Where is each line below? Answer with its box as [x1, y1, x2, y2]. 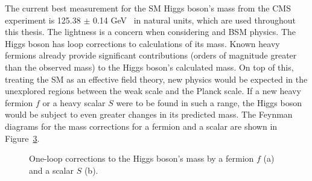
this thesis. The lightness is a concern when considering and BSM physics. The [5, 25, 296, 38]
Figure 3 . [5, 132, 40, 144]
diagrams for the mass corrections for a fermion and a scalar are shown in [5, 119, 278, 132]
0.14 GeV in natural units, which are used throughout [92, 13, 296, 26]
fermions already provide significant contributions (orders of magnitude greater [5, 49, 297, 62]
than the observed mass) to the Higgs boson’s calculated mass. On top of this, [5, 60, 294, 73]
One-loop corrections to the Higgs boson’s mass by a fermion [29, 152, 254, 165]
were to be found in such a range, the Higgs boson [116, 96, 302, 109]
